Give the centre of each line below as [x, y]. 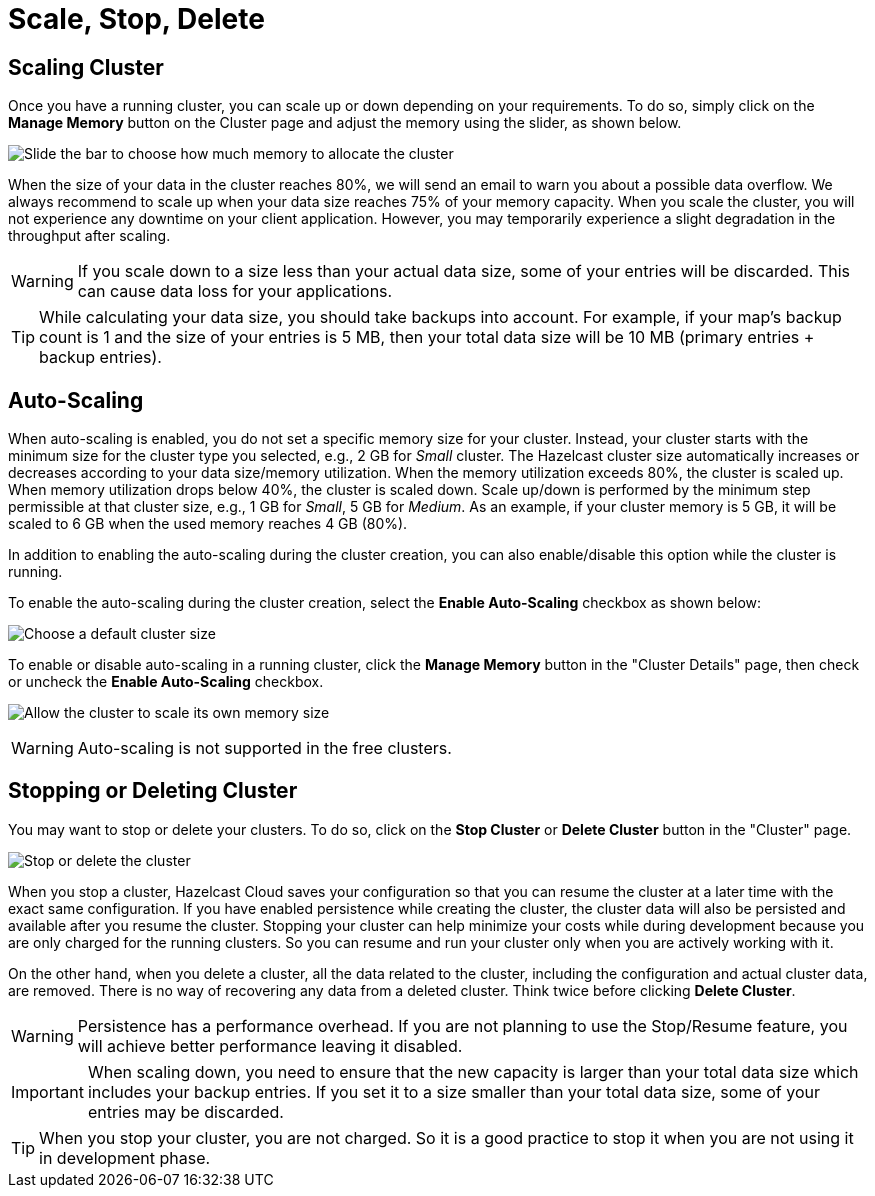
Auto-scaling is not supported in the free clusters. [264, 748]
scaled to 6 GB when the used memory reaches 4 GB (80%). [208, 524]
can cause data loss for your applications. [235, 291]
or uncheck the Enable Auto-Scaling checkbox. [166, 682]
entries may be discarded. [185, 1111]
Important [47, 1091]
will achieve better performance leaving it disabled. [270, 1045]
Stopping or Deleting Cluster [153, 791]
